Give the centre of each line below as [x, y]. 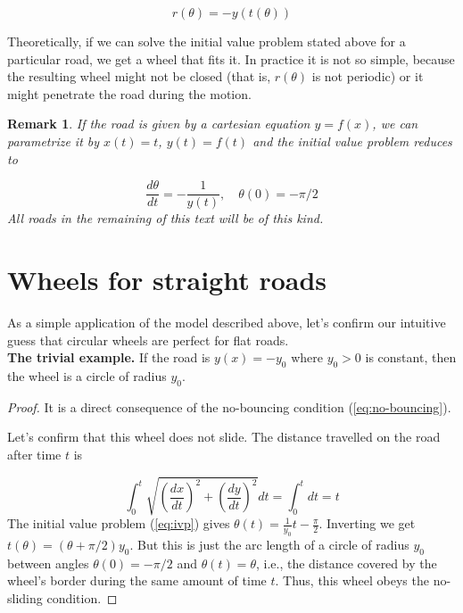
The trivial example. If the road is [109, 357]
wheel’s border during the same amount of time [137, 580]
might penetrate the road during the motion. [129, 93]
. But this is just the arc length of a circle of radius [269, 544]
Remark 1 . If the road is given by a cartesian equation [159, 124]
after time [34, 454]
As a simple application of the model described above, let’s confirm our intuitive [227, 322]
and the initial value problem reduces [352, 141]
